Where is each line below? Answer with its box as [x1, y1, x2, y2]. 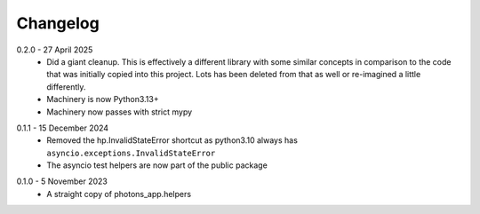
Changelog [16, 13, 100, 33]
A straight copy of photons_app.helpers [46, 188, 191, 199]
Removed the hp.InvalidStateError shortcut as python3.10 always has [46, 135, 298, 146]
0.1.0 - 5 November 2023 [16, 176, 108, 186]
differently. [46, 81, 86, 92]
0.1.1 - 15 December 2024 [16, 123, 109, 133]
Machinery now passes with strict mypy [46, 107, 193, 117]
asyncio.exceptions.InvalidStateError [46, 147, 216, 158]
